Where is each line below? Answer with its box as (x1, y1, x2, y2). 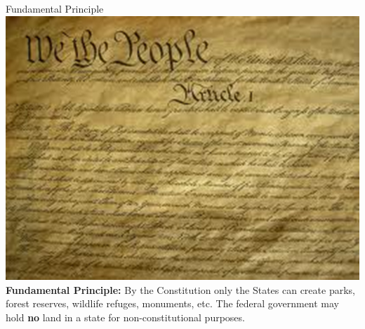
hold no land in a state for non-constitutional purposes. (6, 309, 245, 324)
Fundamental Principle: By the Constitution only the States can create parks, (6, 282, 355, 297)
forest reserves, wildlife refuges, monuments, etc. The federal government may (6, 296, 340, 311)
